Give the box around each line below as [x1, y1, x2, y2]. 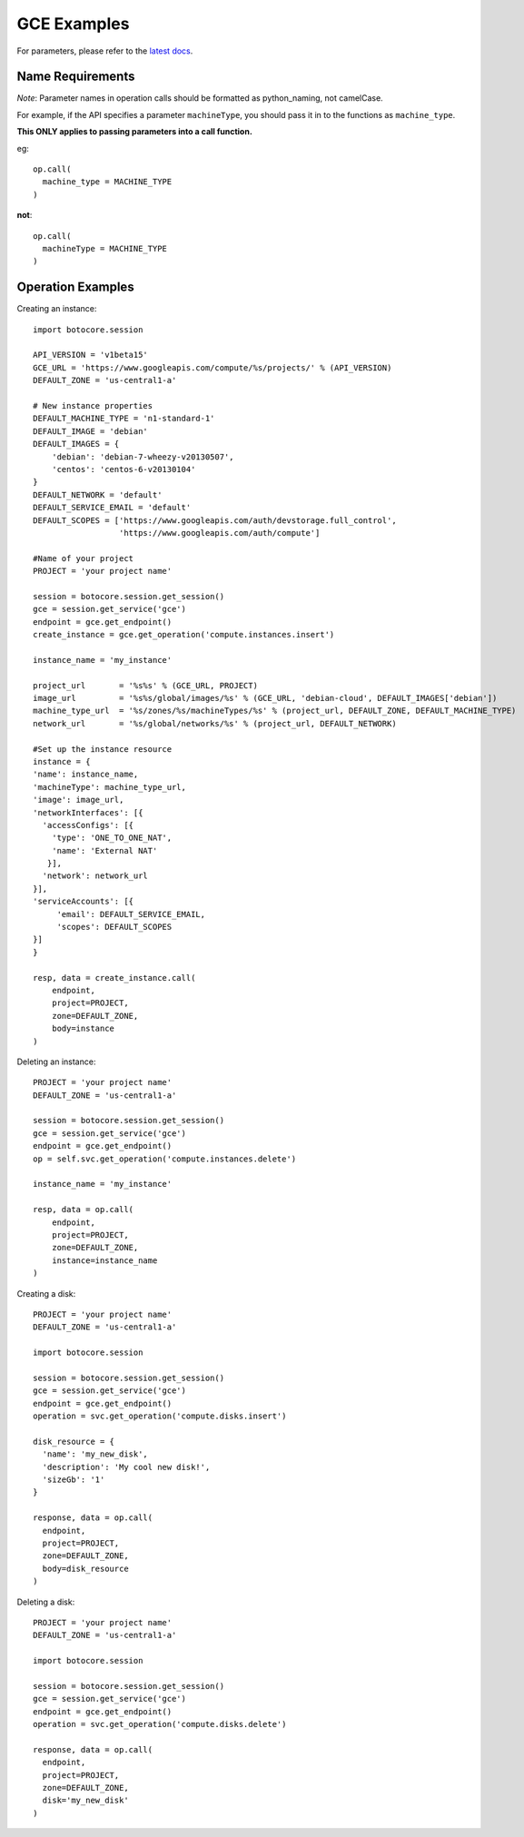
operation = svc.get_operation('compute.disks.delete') [33, 1719, 287, 1730]
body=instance [51, 1023, 115, 1034]
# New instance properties [33, 400, 153, 410]
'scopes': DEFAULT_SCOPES [56, 922, 173, 933]
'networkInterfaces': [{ [33, 807, 143, 817]
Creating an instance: [16, 303, 97, 314]
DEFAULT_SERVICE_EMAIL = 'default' [33, 502, 192, 513]
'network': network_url [42, 871, 149, 881]
